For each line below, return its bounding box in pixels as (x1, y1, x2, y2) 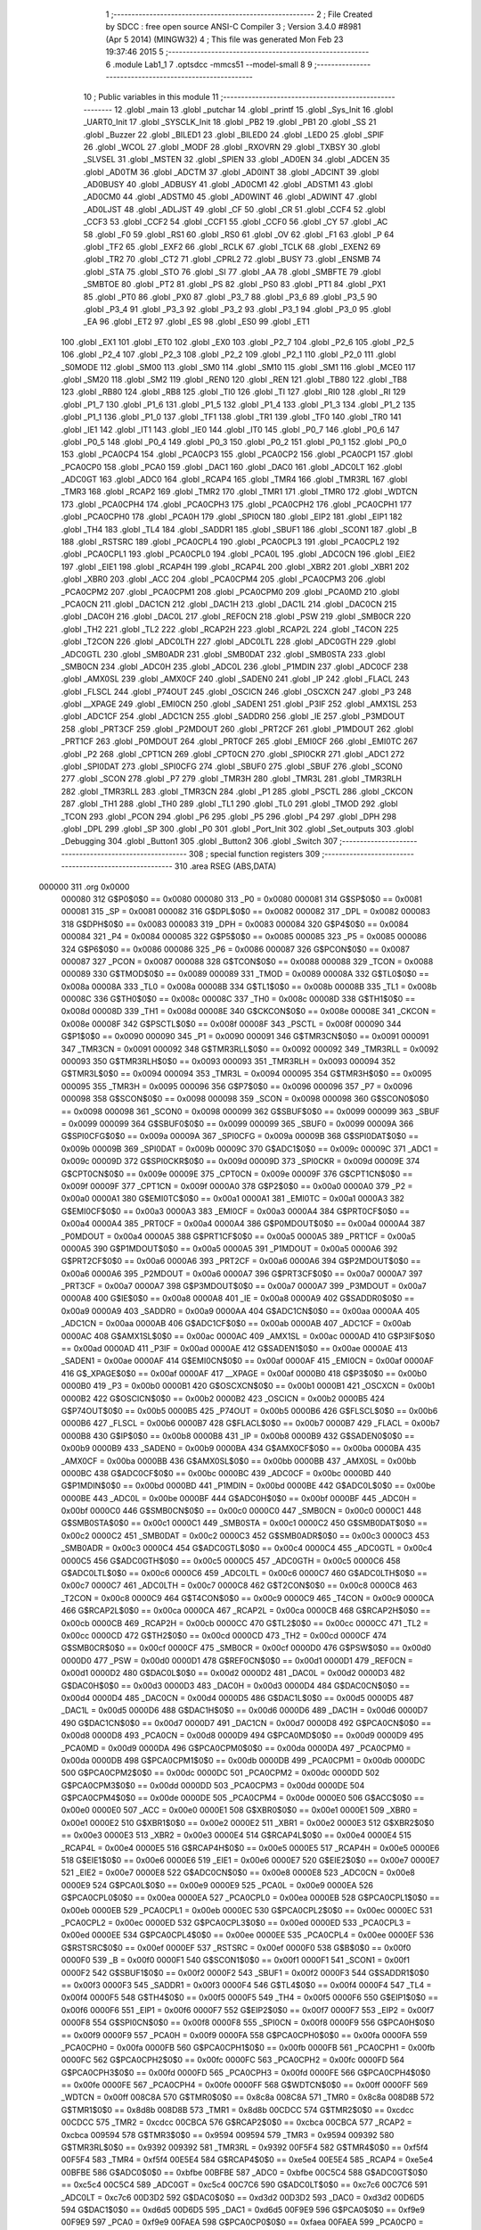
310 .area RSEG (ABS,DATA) (174, 861, 277, 871)
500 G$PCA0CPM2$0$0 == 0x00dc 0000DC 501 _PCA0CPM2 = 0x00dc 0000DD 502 (61, 1767, 380, 1779)
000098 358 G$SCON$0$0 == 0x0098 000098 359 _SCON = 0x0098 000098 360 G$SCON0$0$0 (61, 1094, 429, 1104)
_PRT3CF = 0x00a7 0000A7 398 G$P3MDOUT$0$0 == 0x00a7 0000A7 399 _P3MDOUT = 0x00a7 (61, 1281, 427, 1292)
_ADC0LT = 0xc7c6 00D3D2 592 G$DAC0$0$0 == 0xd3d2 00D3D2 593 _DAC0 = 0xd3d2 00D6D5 (61, 2192, 425, 2202)
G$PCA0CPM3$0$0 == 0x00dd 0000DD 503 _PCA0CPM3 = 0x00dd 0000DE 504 (61, 1780, 365, 1790)
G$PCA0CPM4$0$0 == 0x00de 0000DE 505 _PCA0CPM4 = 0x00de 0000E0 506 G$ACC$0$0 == (61, 1793, 425, 1804)
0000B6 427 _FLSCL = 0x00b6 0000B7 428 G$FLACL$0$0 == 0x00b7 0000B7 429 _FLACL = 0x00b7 (61, 1418, 440, 1429)
